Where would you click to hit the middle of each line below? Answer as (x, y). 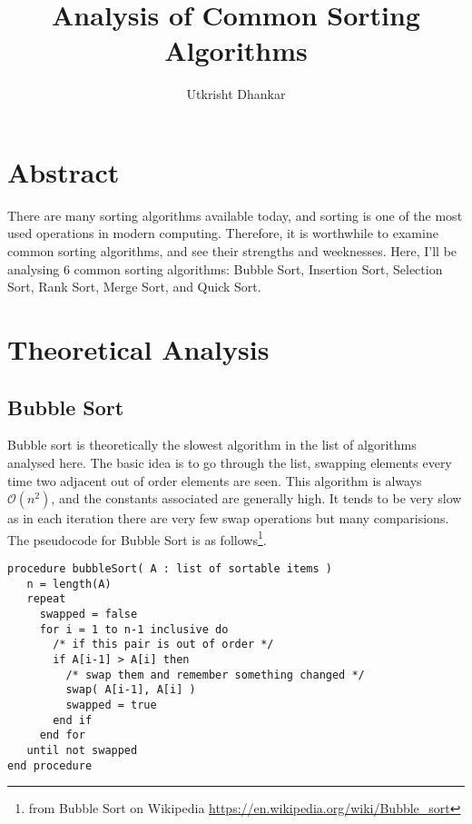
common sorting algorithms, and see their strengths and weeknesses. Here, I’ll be (232, 251)
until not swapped (82, 750)
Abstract (64, 171)
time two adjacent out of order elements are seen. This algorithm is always (215, 480)
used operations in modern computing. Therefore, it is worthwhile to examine (223, 233)
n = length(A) (69, 584)
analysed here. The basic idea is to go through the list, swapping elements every (230, 462)
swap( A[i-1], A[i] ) (131, 690)
